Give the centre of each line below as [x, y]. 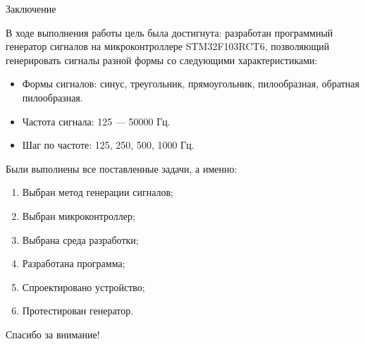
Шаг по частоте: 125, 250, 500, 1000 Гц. [108, 145]
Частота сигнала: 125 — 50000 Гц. [96, 121]
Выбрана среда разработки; [80, 239]
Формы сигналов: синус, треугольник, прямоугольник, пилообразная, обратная [191, 84]
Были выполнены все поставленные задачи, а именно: [122, 168]
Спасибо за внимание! [53, 334]
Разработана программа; [74, 263]
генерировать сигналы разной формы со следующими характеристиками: [162, 60]
